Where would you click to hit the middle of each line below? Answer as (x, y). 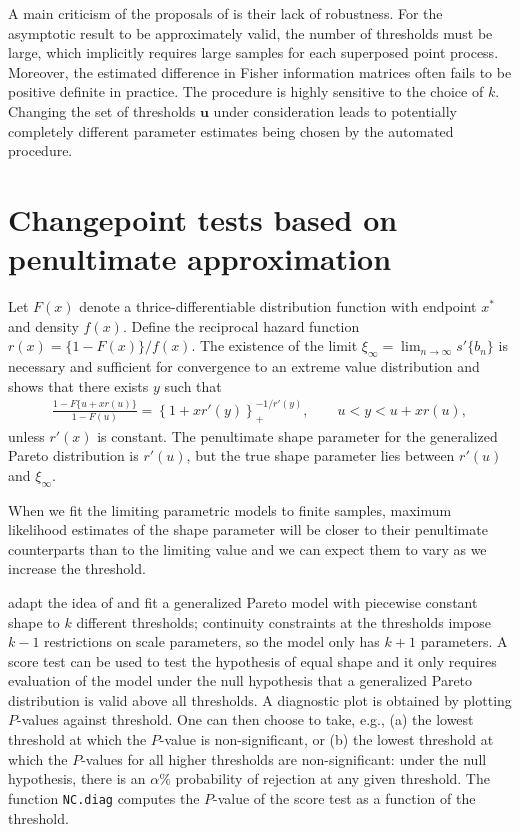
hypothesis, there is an (77, 778)
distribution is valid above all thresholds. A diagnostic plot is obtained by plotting (260, 699)
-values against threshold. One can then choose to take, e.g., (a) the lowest (245, 719)
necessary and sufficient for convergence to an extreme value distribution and (244, 366)
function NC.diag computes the (104, 797)
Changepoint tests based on (203, 218)
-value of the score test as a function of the (344, 797)
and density (43, 325)
